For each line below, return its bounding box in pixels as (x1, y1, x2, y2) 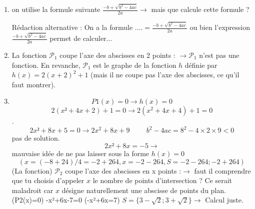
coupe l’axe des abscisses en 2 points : (59, 49, 175, 60)
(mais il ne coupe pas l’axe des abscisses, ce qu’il (90, 69, 239, 80)
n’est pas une (199, 49, 239, 60)
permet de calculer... (49, 33, 112, 43)
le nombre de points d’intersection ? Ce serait (92, 175, 232, 186)
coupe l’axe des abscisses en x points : (65, 165, 181, 176)
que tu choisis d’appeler (11, 175, 84, 186)
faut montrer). (11, 79, 56, 89)
